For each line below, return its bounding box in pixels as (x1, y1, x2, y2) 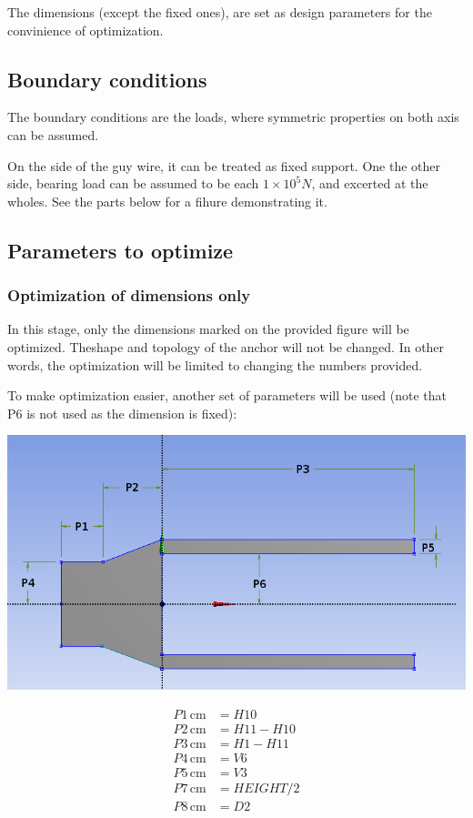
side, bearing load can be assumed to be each (7, 174, 259, 193)
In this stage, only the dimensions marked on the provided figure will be (7, 319, 409, 338)
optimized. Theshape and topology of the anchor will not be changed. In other (7, 337, 445, 356)
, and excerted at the (311, 174, 428, 193)
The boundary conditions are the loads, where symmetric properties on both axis (7, 107, 459, 126)
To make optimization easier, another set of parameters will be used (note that (7, 386, 448, 405)
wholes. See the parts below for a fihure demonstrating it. (7, 191, 327, 210)
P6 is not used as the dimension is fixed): (7, 403, 237, 422)
